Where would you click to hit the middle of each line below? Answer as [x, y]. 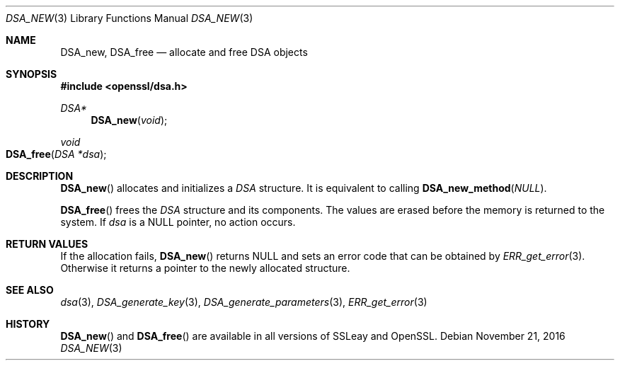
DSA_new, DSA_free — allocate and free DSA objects [184, 52]
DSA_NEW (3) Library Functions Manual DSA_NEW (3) [130, 18]
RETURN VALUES [47, 244]
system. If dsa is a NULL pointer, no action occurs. [178, 222]
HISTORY [28, 324]
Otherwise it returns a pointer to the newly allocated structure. [205, 268]
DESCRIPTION [40, 176]
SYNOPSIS [31, 74]
